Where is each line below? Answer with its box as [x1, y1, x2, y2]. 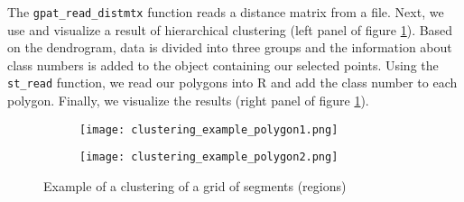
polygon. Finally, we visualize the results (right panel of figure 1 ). [7, 91, 369, 110]
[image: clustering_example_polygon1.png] [79, 123, 339, 136]
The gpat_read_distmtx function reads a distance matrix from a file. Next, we [7, 3, 444, 21]
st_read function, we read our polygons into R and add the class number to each [7, 73, 458, 92]
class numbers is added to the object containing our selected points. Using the [7, 55, 439, 74]
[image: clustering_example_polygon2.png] [79, 151, 339, 164]
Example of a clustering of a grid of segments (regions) [43, 177, 347, 195]
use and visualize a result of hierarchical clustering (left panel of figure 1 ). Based [7, 20, 453, 39]
